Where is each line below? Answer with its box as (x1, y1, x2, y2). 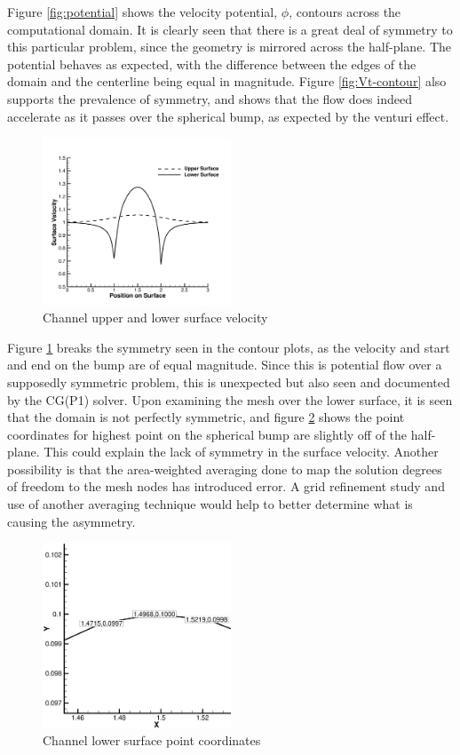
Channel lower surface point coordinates (43, 731, 261, 750)
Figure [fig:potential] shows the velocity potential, (7, 3, 278, 20)
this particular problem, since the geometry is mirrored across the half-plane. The (7, 37, 452, 56)
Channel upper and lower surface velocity (43, 308, 268, 327)
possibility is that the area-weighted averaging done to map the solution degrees (7, 459, 442, 478)
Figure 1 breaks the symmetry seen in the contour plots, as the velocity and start (7, 338, 450, 356)
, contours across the (289, 3, 401, 20)
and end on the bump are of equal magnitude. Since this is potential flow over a (7, 355, 442, 374)
